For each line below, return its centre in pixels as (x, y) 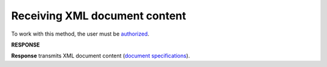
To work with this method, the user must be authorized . (80, 34)
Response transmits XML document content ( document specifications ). (101, 56)
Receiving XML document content (99, 16)
